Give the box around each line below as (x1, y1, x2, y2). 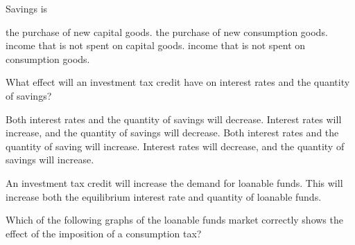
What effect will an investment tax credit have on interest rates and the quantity (6, 75, 350, 89)
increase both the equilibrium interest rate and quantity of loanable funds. (6, 189, 322, 203)
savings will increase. (6, 152, 94, 167)
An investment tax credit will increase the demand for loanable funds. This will (6, 175, 343, 190)
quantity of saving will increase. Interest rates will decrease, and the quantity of (6, 138, 345, 153)
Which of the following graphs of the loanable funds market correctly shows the (6, 212, 343, 227)
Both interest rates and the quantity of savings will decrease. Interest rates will (6, 111, 342, 126)
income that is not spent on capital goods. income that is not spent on (6, 38, 306, 53)
